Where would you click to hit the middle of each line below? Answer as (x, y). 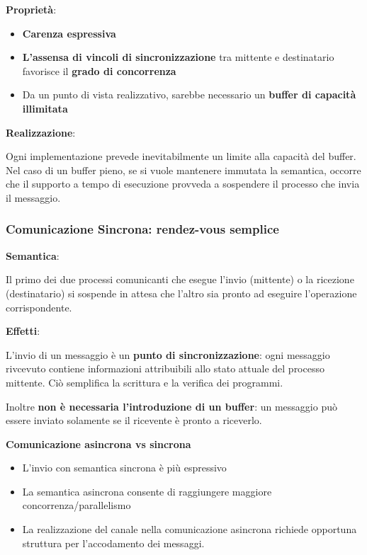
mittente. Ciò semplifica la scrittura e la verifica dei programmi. (145, 382)
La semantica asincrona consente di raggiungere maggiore (147, 491)
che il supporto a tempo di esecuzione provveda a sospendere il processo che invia (183, 184)
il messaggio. (33, 197)
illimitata (45, 108)
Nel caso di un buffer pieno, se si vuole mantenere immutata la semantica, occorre (183, 170)
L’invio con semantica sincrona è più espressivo (124, 468)
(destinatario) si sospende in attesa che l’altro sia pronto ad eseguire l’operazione (181, 293)
